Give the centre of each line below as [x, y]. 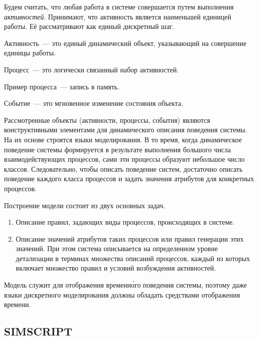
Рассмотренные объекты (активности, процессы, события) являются [107, 120]
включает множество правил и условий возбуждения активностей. [116, 268]
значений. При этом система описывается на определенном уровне [117, 248]
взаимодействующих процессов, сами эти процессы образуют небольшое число [125, 159]
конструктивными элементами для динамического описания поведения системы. [126, 130]
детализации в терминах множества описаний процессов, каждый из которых [133, 258]
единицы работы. [30, 53]
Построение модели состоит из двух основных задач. [85, 205]
